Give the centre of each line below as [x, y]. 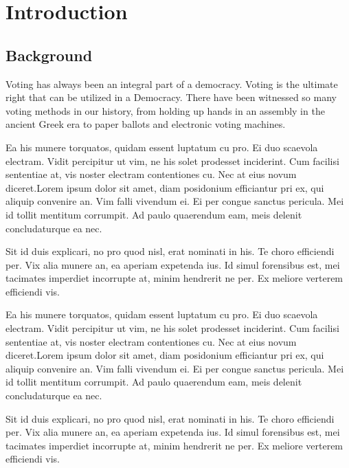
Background [49, 55]
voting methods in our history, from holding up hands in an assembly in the [165, 110]
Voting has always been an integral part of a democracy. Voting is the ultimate [172, 83]
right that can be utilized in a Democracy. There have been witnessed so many [171, 97]
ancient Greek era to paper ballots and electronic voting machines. [146, 124]
